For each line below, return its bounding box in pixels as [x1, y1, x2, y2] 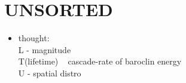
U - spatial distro [18, 66, 81, 79]
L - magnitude [18, 43, 71, 56]
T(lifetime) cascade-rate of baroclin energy [18, 55, 182, 67]
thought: [18, 32, 50, 44]
